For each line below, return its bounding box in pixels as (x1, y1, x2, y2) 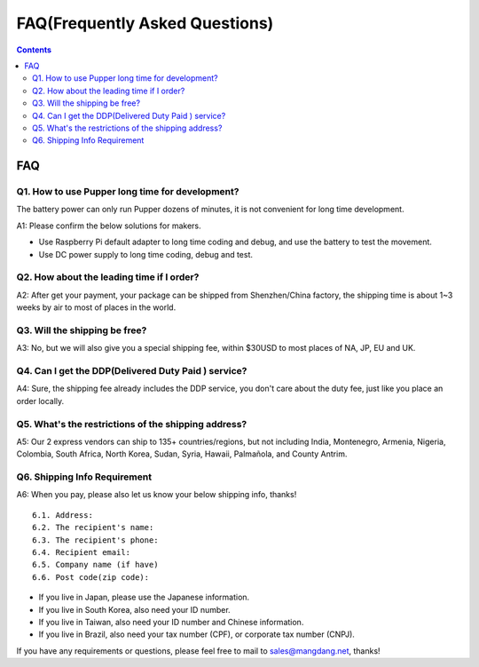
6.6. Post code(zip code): (32, 572, 150, 582)
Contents (16, 44, 52, 55)
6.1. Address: (32, 510, 93, 520)
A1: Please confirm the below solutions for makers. (16, 220, 201, 231)
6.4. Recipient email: (32, 547, 131, 558)
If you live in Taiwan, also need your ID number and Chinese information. (38, 617, 304, 627)
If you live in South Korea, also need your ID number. (38, 604, 231, 615)
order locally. (16, 395, 65, 406)
